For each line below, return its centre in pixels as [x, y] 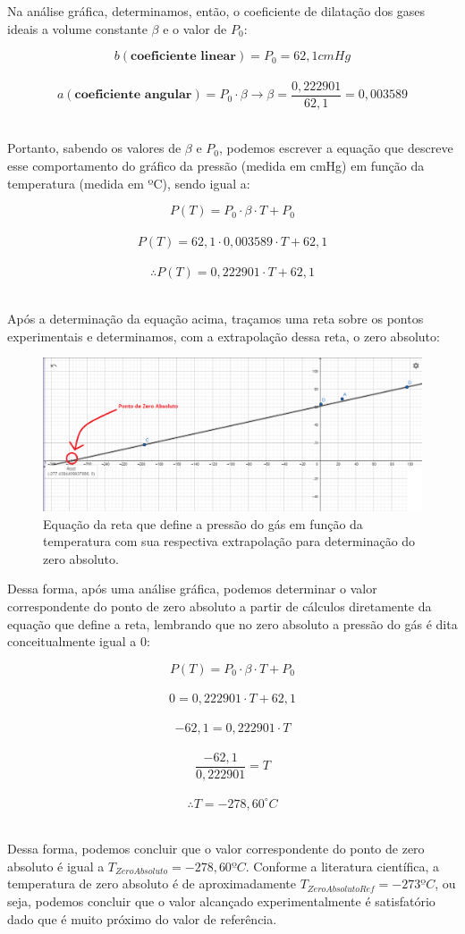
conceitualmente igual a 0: [79, 641]
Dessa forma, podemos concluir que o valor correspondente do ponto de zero [216, 849]
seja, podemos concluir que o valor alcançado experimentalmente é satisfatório [221, 901]
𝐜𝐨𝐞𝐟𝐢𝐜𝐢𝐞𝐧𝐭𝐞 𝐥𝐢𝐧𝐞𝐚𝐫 [183, 57]
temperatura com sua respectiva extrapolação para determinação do [229, 541]
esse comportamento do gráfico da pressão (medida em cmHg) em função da [216, 166]
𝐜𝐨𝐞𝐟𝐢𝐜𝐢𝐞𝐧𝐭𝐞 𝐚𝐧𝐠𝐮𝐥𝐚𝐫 [133, 95]
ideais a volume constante [77, 28]
